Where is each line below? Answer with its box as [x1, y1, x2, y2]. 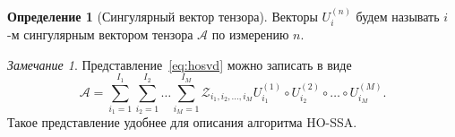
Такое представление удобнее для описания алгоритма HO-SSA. [7, 113, 357, 132]
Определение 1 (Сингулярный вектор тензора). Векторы [7, 6, 318, 25]
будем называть [356, 6, 440, 25]
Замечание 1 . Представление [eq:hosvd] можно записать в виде [7, 55, 352, 73]
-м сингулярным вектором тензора [7, 25, 193, 44]
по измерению [211, 25, 289, 44]
